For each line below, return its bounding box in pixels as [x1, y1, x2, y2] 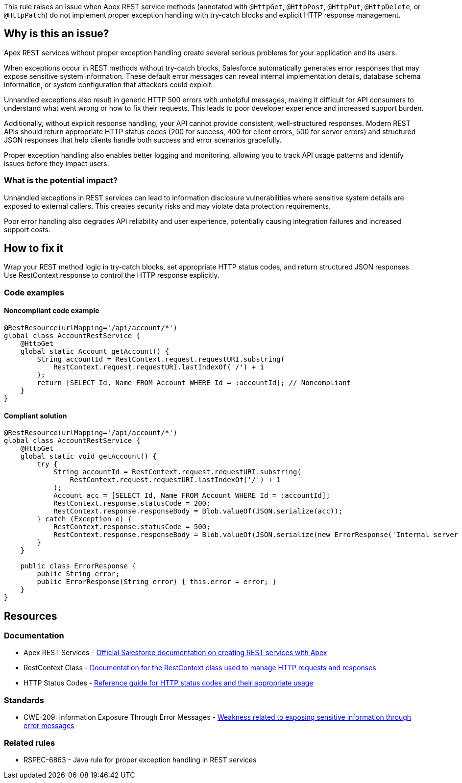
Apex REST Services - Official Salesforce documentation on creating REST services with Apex [24, 648, 327, 657]
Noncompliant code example [4, 306, 99, 315]
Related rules [4, 737, 55, 748]
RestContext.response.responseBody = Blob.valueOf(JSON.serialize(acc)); [53, 507, 343, 515]
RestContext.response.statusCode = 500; [53, 523, 211, 531]
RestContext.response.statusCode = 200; [53, 499, 211, 508]
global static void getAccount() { [20, 452, 157, 461]
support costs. [4, 225, 50, 234]
